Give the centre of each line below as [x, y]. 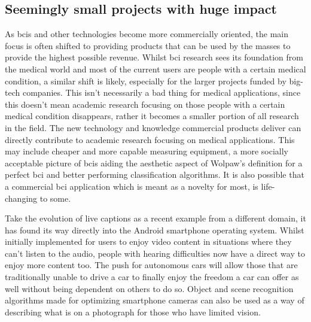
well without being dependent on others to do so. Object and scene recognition [149, 288]
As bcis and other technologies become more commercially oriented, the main [147, 34]
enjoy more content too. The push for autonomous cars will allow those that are [151, 265]
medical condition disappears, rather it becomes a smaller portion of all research [152, 116]
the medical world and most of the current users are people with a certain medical [155, 69]
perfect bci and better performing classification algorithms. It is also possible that [155, 174]
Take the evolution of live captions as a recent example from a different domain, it [155, 218]
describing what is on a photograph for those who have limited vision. [133, 312]
